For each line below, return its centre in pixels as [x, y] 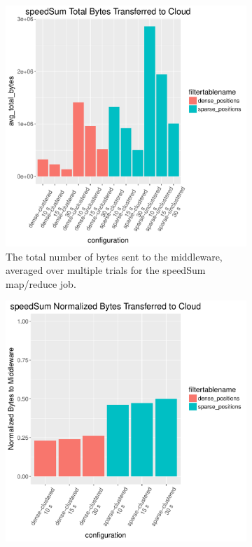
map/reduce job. [41, 283]
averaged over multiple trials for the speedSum [106, 270]
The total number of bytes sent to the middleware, [114, 256]
